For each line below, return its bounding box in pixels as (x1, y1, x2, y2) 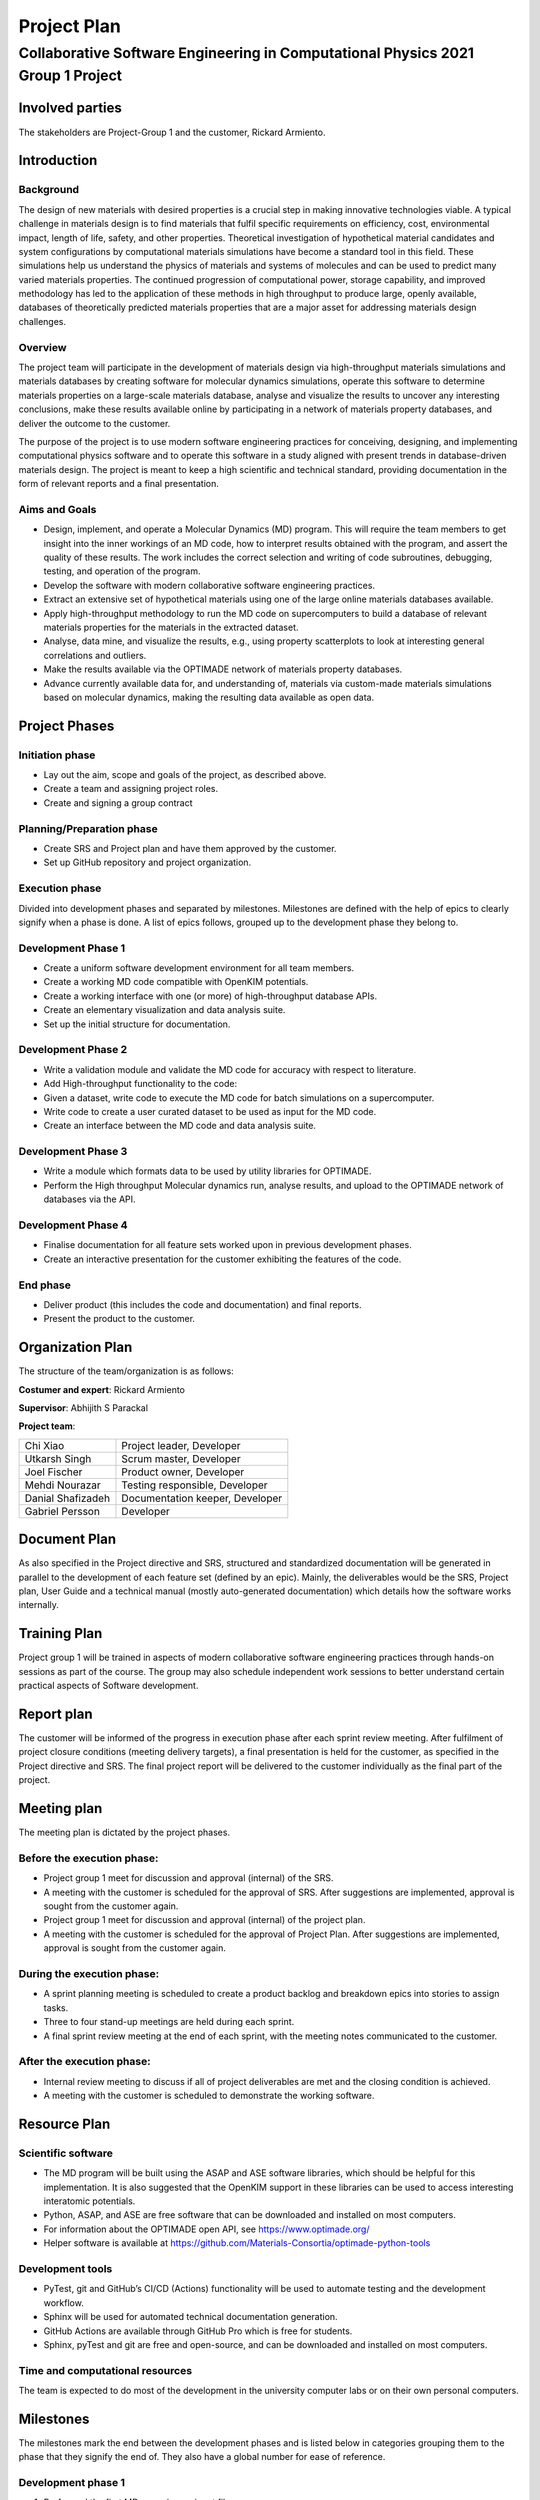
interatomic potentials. (43, 2195, 136, 2207)
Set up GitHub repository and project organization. (43, 856, 252, 869)
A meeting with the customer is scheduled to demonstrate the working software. (43, 2090, 375, 2102)
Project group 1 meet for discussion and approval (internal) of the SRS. (43, 1872, 334, 1884)
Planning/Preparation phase (18, 821, 159, 835)
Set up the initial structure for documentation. (43, 1018, 231, 1030)
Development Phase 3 (18, 1145, 128, 1159)
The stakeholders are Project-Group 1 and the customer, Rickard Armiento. (18, 126, 326, 138)
